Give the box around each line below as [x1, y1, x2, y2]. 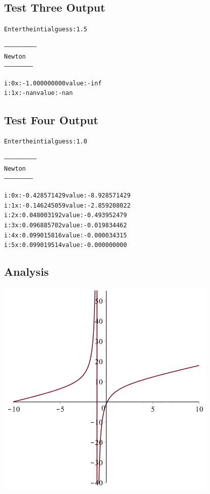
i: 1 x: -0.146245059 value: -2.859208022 [4, 202, 131, 209]
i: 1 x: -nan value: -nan [4, 89, 73, 97]
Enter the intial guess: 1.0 [4, 138, 87, 145]
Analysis [4, 264, 49, 279]
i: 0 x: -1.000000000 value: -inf [4, 79, 102, 87]
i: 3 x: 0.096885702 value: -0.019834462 [4, 221, 127, 229]
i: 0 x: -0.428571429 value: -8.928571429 [4, 191, 131, 199]
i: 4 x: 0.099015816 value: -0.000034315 [4, 231, 127, 239]
